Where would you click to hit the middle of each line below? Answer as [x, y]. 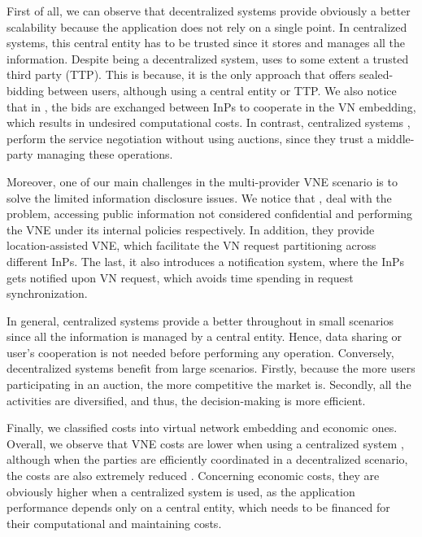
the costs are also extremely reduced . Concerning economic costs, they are [193, 476]
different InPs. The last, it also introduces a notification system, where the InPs [206, 261]
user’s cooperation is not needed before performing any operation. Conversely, [200, 352]
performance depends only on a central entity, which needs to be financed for [198, 507]
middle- [396, 138]
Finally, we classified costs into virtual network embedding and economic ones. [202, 428]
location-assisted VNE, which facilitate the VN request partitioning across [191, 245]
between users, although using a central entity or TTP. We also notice [222, 90]
